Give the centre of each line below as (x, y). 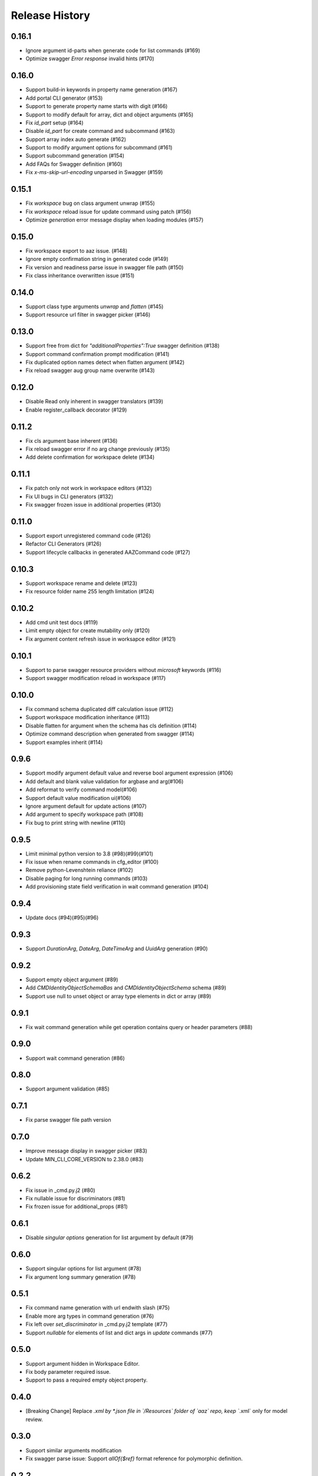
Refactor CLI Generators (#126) (64, 544)
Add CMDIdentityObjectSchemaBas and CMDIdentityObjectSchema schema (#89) (126, 988)
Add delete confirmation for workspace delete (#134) (90, 457)
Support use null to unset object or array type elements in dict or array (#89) (118, 996)
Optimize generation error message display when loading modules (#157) (115, 220)
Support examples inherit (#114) (64, 742)
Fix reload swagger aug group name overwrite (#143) (90, 370)
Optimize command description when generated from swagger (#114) (110, 734)
